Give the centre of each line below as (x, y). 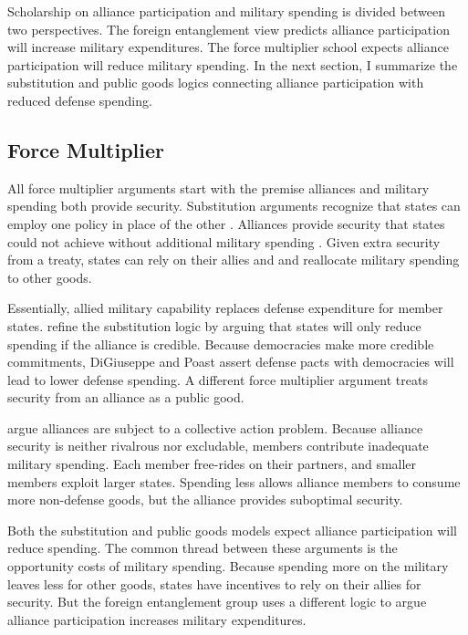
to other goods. (50, 277)
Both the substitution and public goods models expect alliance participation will (232, 530)
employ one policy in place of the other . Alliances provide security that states (226, 223)
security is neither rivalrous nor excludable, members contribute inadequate (218, 446)
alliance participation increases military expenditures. (157, 619)
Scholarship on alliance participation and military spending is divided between (226, 11)
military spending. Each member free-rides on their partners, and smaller (212, 464)
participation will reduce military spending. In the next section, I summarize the (233, 64)
